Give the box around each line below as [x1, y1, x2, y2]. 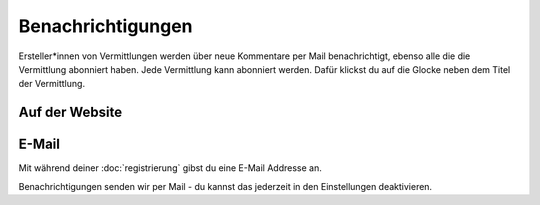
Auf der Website [18, 104, 123, 121]
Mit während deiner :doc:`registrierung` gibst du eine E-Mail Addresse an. [18, 162, 322, 174]
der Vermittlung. [18, 78, 85, 90]
